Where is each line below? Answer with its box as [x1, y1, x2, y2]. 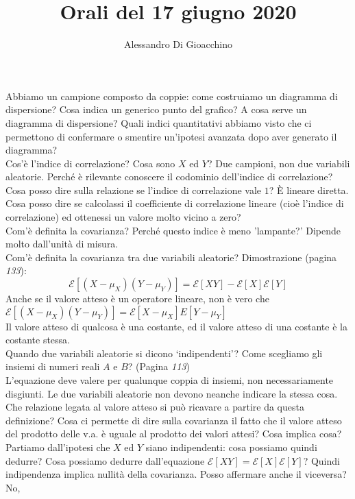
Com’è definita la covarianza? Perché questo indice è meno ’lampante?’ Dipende [5, 223, 341, 237]
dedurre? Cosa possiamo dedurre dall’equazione [5, 453, 205, 467]
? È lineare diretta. [269, 182, 349, 197]
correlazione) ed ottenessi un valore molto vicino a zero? [5, 210, 241, 224]
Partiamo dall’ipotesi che [5, 439, 110, 454]
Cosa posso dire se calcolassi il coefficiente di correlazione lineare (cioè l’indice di [5, 196, 344, 210]
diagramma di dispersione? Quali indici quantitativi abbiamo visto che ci [5, 115, 312, 130]
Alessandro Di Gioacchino [124, 37, 232, 51]
